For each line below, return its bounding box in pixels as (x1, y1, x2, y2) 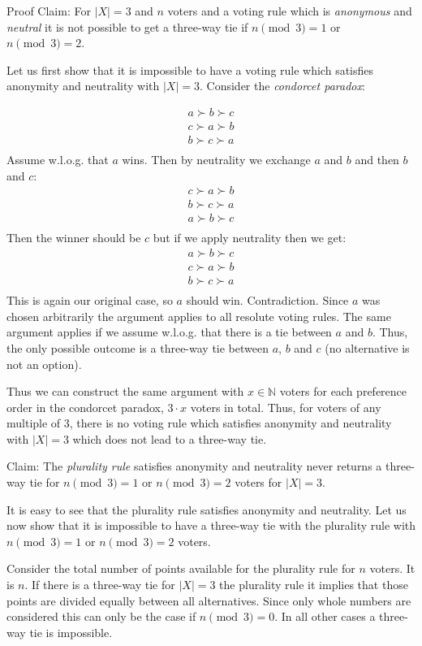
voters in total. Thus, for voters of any (190, 398, 381, 415)
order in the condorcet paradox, (6, 398, 164, 415)
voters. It (369, 560, 416, 577)
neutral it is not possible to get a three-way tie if (6, 18, 248, 35)
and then (355, 151, 399, 168)
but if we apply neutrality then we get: (153, 229, 347, 246)
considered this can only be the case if (6, 608, 196, 625)
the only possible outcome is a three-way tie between (6, 339, 269, 356)
